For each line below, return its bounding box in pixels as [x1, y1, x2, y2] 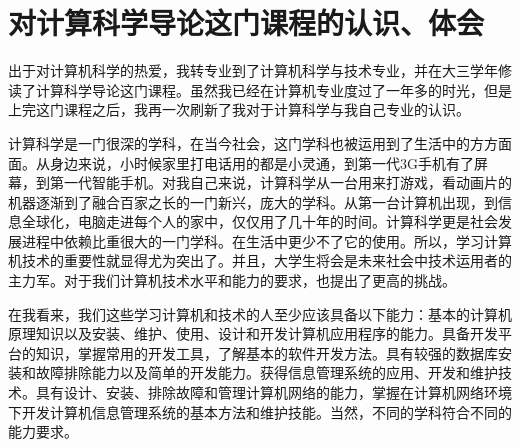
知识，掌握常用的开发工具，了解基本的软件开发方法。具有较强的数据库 [35, 342, 498, 363]
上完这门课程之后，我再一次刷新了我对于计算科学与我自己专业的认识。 [8, 99, 470, 120]
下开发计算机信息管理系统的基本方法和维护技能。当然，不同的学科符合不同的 [8, 401, 512, 422]
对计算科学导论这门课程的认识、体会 [8, 2, 485, 43]
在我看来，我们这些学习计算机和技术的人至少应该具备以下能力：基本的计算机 [8, 303, 512, 324]
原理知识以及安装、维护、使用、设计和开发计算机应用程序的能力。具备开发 [8, 323, 498, 344]
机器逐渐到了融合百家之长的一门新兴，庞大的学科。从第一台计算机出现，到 [8, 191, 498, 212]
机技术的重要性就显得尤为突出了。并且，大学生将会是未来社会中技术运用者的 [8, 250, 512, 271]
